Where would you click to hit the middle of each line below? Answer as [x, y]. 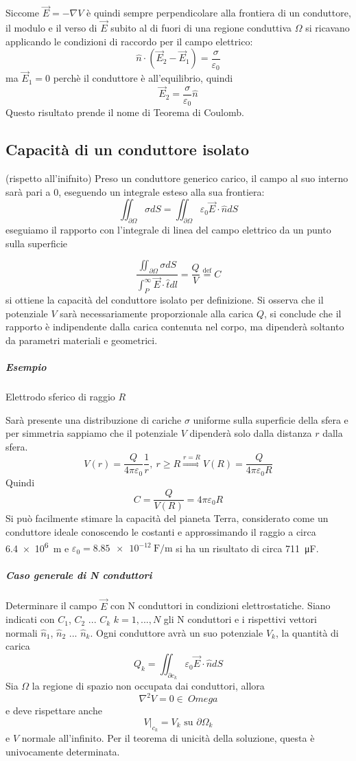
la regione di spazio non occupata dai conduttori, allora [148, 686]
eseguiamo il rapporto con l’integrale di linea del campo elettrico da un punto [168, 230]
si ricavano [328, 28]
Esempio [26, 366]
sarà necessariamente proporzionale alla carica [157, 313]
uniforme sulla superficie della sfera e [271, 419]
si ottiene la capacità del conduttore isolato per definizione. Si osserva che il [165, 299]
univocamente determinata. [63, 751]
